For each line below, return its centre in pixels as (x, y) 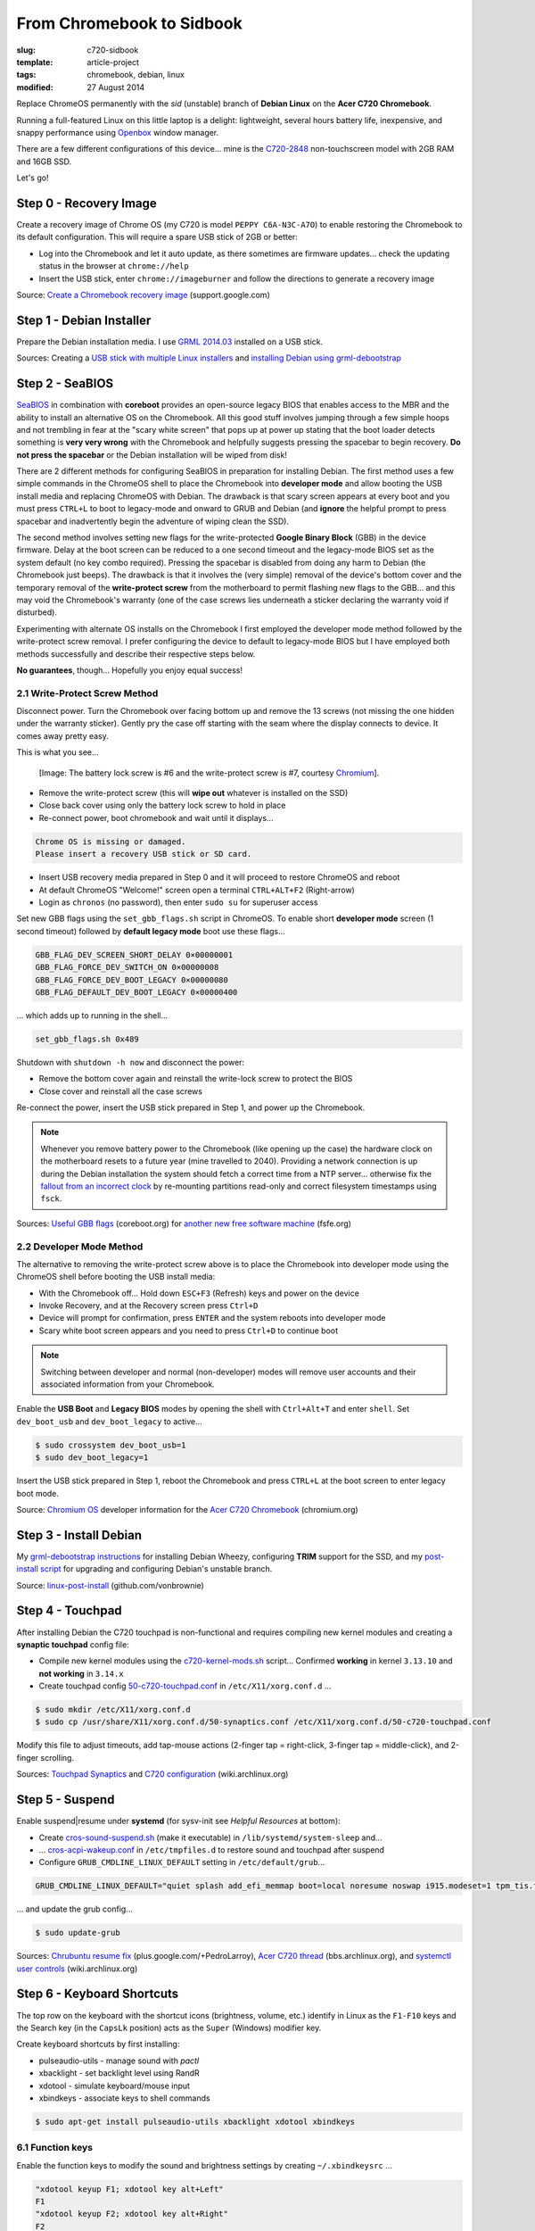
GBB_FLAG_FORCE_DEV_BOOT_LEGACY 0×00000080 (132, 980)
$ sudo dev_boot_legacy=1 (92, 1458)
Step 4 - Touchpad (69, 1611)
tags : (26, 75)
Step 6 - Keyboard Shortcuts (98, 1994)
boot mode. (38, 1493)
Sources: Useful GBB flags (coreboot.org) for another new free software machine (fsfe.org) (184, 1223)
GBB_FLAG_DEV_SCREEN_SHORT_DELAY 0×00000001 (134, 954)
